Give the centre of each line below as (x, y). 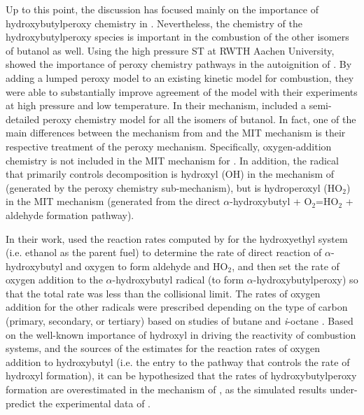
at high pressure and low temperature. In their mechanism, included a (156, 105)
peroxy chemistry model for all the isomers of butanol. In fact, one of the (199, 119)
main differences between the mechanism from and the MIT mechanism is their (176, 133)
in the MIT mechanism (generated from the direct (113, 201)
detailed (23, 119)
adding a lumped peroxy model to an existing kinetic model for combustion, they (180, 77)
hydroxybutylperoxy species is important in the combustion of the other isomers (177, 37)
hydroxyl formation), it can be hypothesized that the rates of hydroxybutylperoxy (181, 375)
